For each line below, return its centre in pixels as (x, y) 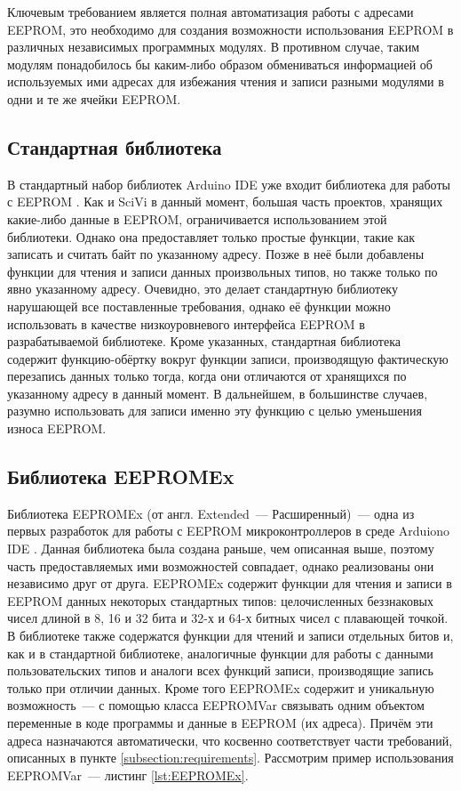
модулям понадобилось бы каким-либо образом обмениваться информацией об (220, 64)
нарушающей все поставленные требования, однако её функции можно (199, 306)
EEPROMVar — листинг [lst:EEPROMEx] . (128, 775)
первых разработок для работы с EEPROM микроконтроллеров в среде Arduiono (229, 531)
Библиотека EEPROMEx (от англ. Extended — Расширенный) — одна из (211, 513)
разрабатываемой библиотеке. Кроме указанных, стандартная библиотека (204, 341)
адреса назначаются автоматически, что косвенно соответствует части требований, (230, 740)
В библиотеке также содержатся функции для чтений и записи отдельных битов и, (230, 636)
